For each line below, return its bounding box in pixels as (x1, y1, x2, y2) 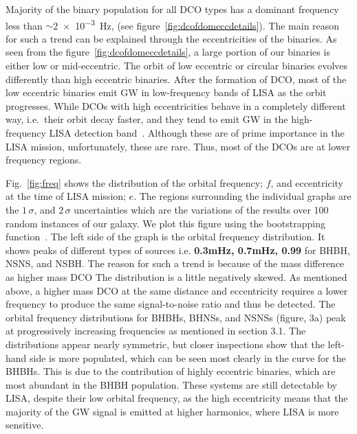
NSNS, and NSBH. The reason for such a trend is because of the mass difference (6, 256, 345, 271)
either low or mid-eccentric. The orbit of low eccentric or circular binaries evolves (6, 58, 348, 73)
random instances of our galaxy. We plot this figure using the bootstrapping (6, 216, 325, 230)
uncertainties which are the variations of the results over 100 (74, 202, 329, 216)
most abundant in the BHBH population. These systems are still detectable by (6, 377, 337, 391)
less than (6, 18, 43, 32)
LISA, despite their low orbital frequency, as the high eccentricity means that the (6, 391, 348, 405)
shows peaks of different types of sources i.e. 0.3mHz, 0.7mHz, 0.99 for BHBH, (6, 242, 350, 257)
